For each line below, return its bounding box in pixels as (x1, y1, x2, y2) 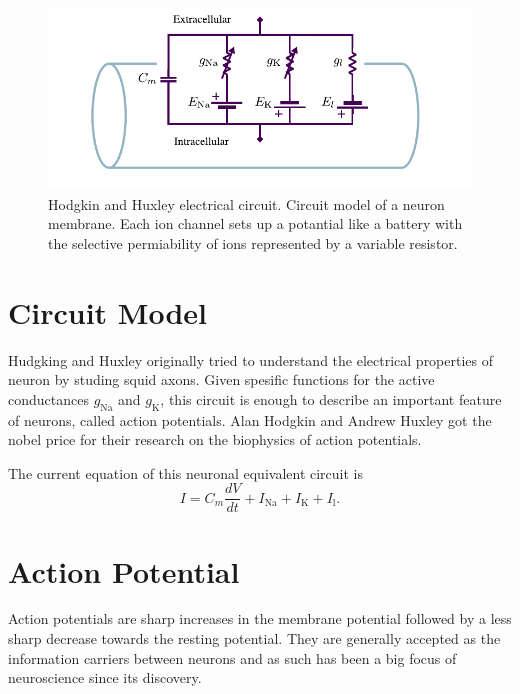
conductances (8, 388, 89, 409)
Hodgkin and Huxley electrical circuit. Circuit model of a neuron (48, 193, 445, 214)
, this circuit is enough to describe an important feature (160, 388, 502, 409)
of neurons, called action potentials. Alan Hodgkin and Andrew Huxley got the (8, 409, 492, 430)
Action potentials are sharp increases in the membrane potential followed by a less (8, 608, 512, 629)
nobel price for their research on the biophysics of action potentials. (8, 429, 422, 450)
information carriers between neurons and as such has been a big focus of (8, 647, 457, 668)
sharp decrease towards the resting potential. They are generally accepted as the (8, 628, 501, 649)
